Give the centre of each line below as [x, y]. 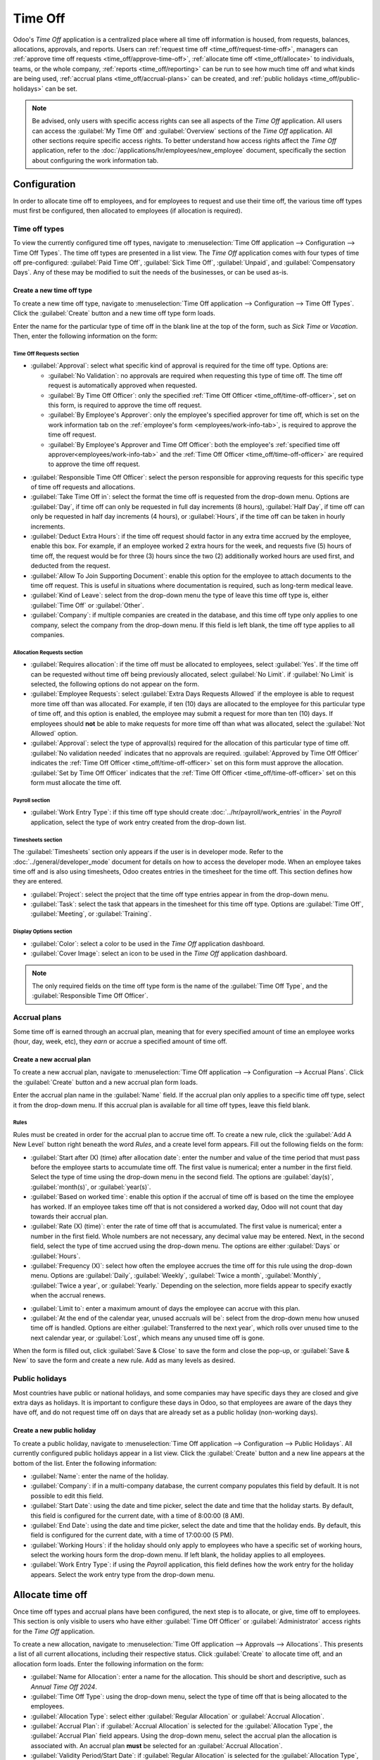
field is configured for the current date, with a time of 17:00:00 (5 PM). [132, 1535]
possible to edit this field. [67, 1495]
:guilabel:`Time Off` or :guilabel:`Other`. [87, 605]
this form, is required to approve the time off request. [125, 405]
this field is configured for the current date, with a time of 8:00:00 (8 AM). [138, 1515]
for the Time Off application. [54, 1631]
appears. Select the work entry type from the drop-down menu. [123, 1574]
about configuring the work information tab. [95, 160]
